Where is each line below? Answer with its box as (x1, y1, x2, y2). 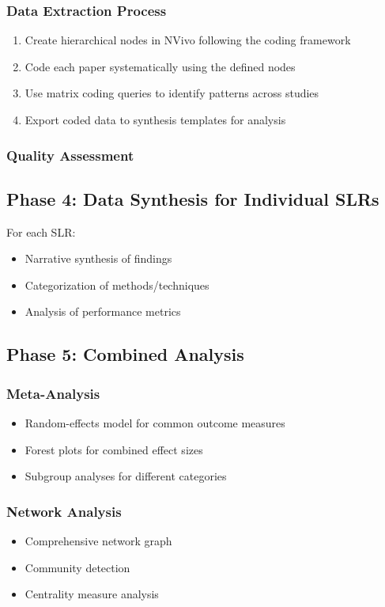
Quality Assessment (6, 145, 134, 165)
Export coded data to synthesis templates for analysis (25, 112, 286, 127)
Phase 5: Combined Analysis (6, 342, 244, 366)
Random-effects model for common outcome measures (25, 415, 285, 431)
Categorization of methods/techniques (25, 276, 209, 293)
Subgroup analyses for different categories (25, 468, 227, 484)
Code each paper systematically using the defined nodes (25, 58, 296, 74)
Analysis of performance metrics (25, 303, 181, 320)
